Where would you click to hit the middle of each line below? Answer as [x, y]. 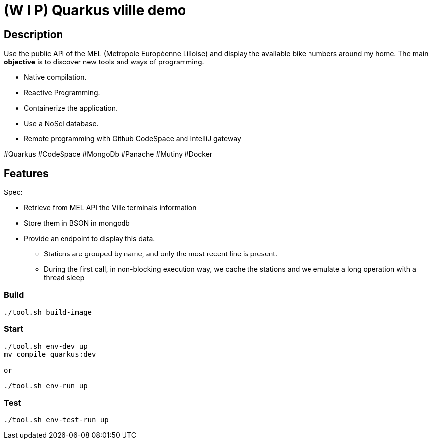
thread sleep [64, 278]
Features [26, 173]
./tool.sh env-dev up [46, 346]
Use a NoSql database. [61, 124]
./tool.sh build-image [48, 312]
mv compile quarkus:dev [50, 354]
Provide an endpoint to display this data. [90, 239]
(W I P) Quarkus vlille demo [95, 10]
